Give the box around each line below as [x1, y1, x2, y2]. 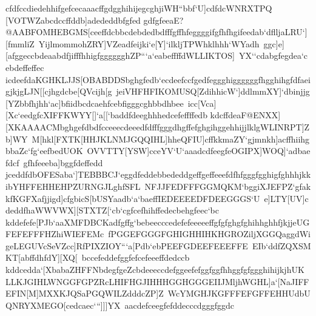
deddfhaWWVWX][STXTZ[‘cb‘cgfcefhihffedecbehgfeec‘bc [5, 204, 219, 217]
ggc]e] [263, 37, 284, 50]
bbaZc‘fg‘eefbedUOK [5, 144, 83, 157]
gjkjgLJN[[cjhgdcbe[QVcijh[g [5, 85, 112, 98]
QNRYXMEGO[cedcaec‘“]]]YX [5, 298, 121, 311]
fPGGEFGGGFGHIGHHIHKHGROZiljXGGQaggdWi [108, 227, 311, 240]
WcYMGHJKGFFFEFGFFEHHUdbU [167, 287, 311, 300]
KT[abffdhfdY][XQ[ [5, 251, 78, 264]
